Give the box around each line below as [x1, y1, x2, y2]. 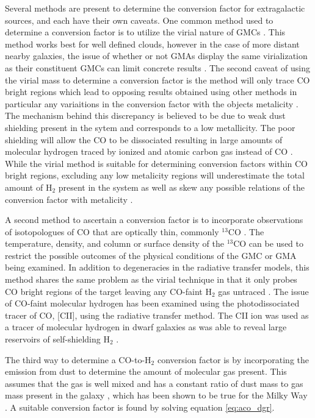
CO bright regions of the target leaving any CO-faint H [5, 285, 212, 297]
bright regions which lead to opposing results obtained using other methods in [5, 85, 297, 98]
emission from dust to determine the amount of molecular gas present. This [5, 365, 287, 378]
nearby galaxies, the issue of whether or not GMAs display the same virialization [5, 49, 308, 62]
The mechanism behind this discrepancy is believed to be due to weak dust [5, 109, 286, 122]
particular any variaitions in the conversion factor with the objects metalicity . [5, 97, 299, 110]
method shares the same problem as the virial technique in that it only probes [5, 273, 297, 286]
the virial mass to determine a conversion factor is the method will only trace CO [5, 73, 310, 86]
